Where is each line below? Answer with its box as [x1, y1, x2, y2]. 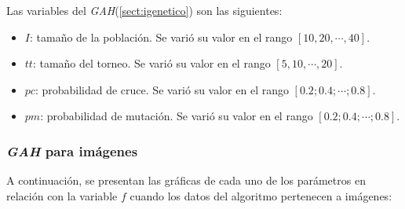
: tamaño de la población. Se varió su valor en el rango [29, 28, 293, 45]
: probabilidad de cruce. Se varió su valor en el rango [35, 81, 289, 97]
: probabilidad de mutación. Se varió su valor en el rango [40, 108, 313, 124]
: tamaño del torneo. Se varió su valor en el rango [32, 55, 271, 71]
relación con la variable [6, 187, 118, 203]
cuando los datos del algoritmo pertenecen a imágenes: [130, 187, 392, 203]
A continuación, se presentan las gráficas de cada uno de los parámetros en [6, 172, 366, 189]
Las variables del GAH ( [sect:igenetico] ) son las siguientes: [6, 2, 283, 18]
